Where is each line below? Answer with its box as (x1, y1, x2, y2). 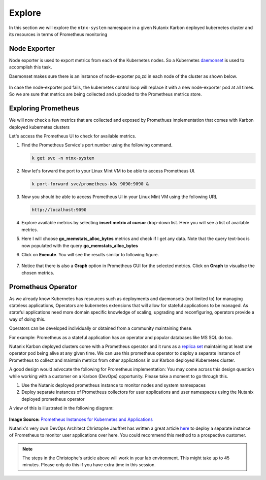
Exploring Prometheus (9, 104, 79, 113)
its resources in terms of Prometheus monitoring (9, 31, 107, 37)
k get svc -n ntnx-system (32, 155, 95, 161)
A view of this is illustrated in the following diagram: (9, 405, 114, 411)
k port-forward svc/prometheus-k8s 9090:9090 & (32, 181, 149, 187)
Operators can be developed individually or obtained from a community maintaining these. (9, 325, 193, 331)
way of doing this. (9, 316, 46, 322)
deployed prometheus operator (21, 396, 85, 402)
